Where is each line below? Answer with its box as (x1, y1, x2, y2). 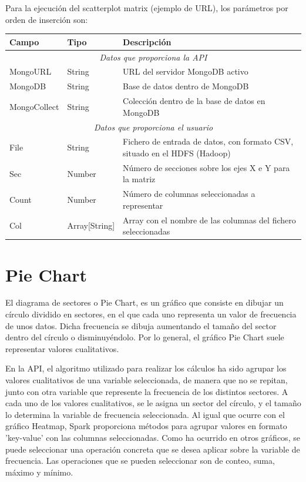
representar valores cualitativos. (5, 342, 119, 354)
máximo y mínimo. (5, 466, 73, 478)
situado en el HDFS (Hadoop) (123, 146, 231, 159)
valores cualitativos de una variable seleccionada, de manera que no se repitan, (5, 374, 288, 386)
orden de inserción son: (5, 13, 88, 25)
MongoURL (9, 65, 52, 78)
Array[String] (67, 219, 115, 232)
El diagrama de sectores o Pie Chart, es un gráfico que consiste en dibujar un (5, 296, 284, 309)
